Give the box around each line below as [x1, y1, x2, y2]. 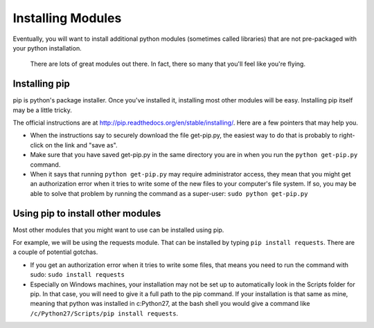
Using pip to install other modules [12, 208, 161, 219]
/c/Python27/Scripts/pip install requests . [30, 309, 179, 318]
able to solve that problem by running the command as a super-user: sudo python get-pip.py [30, 189, 308, 197]
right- [339, 131, 355, 140]
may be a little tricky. [12, 106, 72, 114]
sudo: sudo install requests [30, 271, 125, 279]
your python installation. [12, 44, 82, 52]
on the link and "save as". [45, 140, 118, 149]
